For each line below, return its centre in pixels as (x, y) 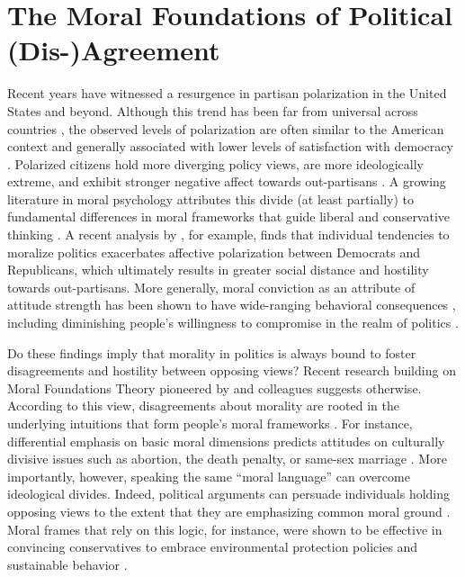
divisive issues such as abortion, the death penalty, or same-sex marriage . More (227, 459)
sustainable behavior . (67, 564)
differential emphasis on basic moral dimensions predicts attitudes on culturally (226, 441)
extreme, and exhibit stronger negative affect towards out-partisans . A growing (227, 181)
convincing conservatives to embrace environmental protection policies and (213, 547)
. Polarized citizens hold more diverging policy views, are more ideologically (215, 163)
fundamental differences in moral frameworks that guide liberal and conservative (229, 216)
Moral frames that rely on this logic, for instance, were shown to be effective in (225, 529)
